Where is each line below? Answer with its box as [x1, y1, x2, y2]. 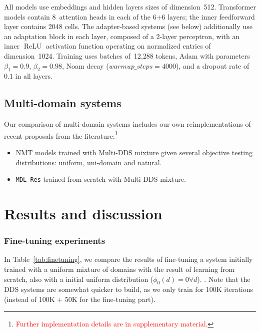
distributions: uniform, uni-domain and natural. [15, 157, 162, 167]
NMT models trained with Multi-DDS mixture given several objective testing [15, 147, 253, 157]
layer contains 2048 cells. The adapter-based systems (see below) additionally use [4, 21, 252, 32]
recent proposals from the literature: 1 [4, 129, 118, 141]
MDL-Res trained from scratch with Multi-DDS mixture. [15, 174, 186, 184]
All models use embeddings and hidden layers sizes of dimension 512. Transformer [4, 2, 256, 12]
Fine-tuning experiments [4, 234, 105, 247]
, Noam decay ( [61, 60, 109, 71]
